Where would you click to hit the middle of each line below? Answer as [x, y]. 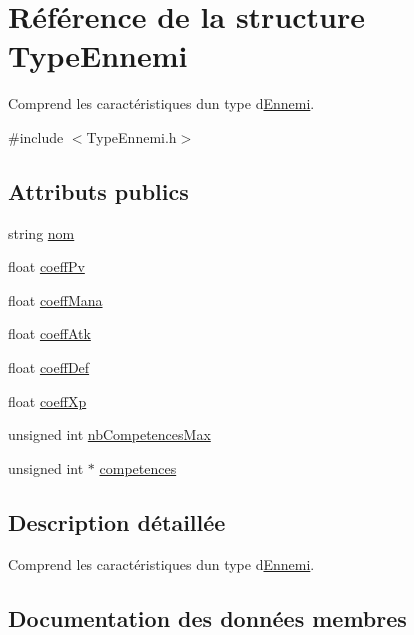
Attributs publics [98, 190]
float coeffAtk [49, 333]
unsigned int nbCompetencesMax [109, 434]
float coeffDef [49, 367]
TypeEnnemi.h [131, 136]
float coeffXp [47, 400]
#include [36, 136]
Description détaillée [117, 521]
